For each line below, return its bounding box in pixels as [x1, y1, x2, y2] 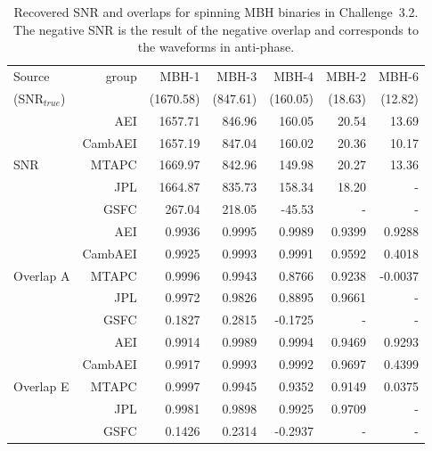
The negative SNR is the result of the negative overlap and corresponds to [13, 20, 419, 38]
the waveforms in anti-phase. [137, 37, 295, 56]
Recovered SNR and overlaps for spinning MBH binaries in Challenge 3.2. [13, 3, 419, 20]
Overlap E [13, 376, 69, 395]
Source [13, 67, 50, 86]
